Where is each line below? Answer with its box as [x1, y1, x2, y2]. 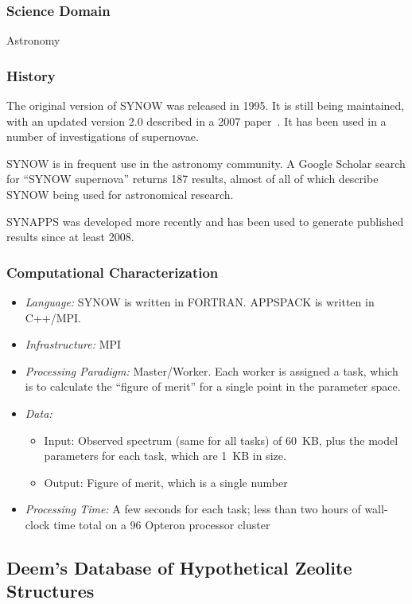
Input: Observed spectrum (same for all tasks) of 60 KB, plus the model [44, 431, 398, 448]
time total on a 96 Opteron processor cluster [53, 516, 270, 532]
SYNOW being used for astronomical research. [6, 186, 234, 202]
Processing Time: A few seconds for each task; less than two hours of [25, 501, 361, 517]
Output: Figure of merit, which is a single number [44, 473, 288, 490]
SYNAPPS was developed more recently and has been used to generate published [6, 212, 404, 229]
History [6, 65, 56, 85]
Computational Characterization [6, 262, 219, 282]
